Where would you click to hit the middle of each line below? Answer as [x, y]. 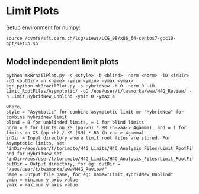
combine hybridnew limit [37, 117]
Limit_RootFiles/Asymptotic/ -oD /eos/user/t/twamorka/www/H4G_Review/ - [99, 91]
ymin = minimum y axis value [42, 180]
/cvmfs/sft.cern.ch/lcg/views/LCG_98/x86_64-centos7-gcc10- [100, 38]
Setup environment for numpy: [44, 27]
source [14, 38]
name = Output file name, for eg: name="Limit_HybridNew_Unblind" [90, 174]
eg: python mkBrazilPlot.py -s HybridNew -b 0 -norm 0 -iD [81, 86]
